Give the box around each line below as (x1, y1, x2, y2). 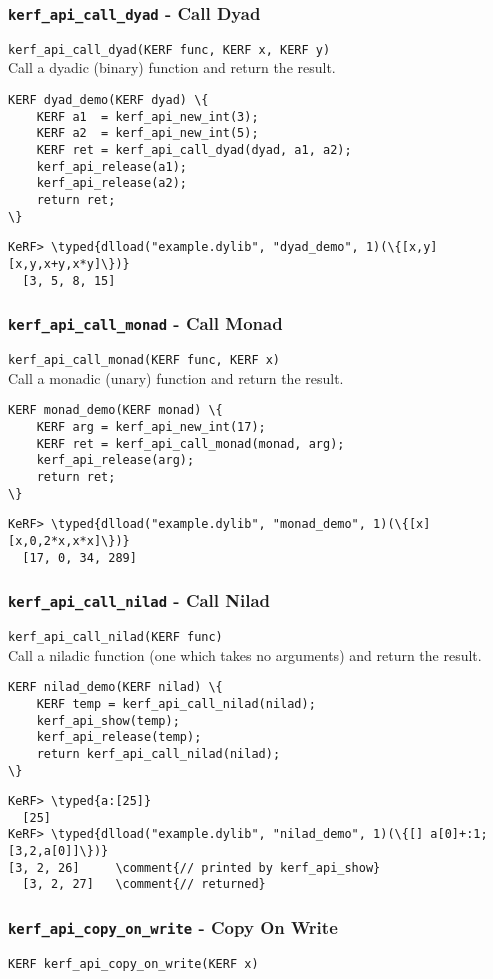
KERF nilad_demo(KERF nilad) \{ (8, 680, 223, 695)
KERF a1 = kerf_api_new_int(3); (36, 109, 259, 124)
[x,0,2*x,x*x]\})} (8, 533, 130, 548)
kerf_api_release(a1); (36, 159, 187, 174)
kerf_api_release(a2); (36, 176, 187, 191)
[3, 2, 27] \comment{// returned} (22, 877, 266, 892)
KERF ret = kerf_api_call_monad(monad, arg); (36, 436, 345, 451)
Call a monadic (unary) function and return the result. (8, 367, 344, 388)
